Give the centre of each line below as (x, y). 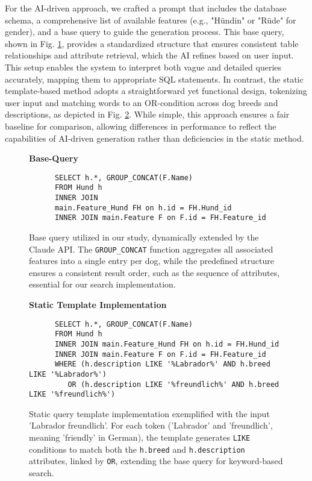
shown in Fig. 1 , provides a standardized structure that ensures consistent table (152, 43)
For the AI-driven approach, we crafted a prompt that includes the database (146, 8)
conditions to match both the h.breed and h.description (137, 449)
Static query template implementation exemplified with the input (149, 413)
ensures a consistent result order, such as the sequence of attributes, (154, 272)
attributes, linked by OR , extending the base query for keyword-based (156, 461)
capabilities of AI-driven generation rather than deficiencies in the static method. (154, 138)
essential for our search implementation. (102, 284)
